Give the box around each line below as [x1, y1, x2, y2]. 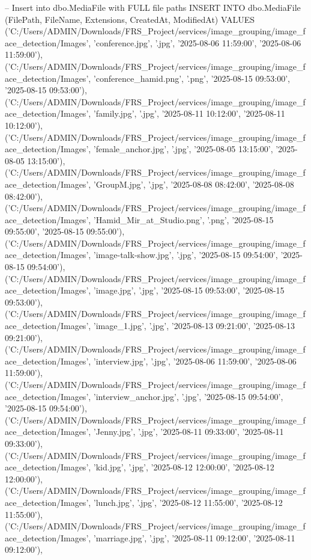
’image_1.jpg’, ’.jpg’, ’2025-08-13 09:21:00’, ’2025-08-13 [93, 319, 295, 332]
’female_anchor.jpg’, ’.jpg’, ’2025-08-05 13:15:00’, [93, 143, 273, 155]
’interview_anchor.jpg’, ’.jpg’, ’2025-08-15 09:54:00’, [93, 390, 283, 402]
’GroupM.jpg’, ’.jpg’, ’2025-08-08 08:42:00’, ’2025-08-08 [93, 177, 294, 190]
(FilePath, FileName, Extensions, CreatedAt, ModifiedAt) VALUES [5, 13, 255, 25]
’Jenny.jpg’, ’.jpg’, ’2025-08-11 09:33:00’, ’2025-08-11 [93, 425, 284, 438]
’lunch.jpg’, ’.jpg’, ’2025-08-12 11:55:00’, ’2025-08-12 [93, 496, 283, 508]
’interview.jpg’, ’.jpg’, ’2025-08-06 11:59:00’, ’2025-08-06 [93, 354, 297, 367]
